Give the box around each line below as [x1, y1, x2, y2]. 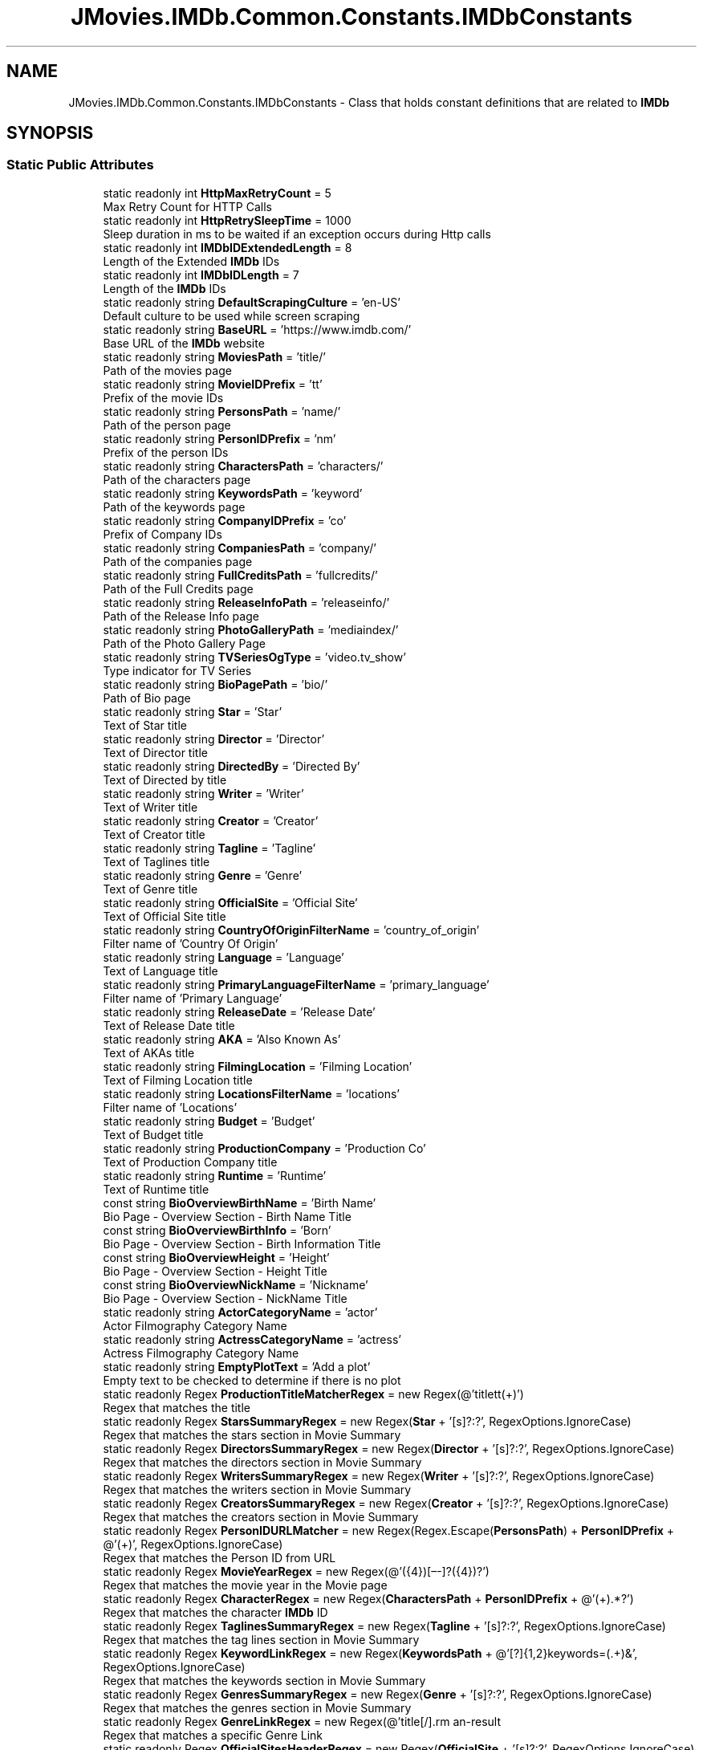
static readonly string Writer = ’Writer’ [103, 786, 304, 800]
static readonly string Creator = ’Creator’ [103, 813, 319, 828]
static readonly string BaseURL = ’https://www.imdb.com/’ [103, 322, 412, 336]
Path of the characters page [103, 472, 251, 486]
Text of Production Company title [103, 1154, 278, 1169]
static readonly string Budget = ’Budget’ [103, 1113, 315, 1128]
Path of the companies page [103, 554, 253, 568]
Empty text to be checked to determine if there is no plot [103, 1373, 401, 1387]
